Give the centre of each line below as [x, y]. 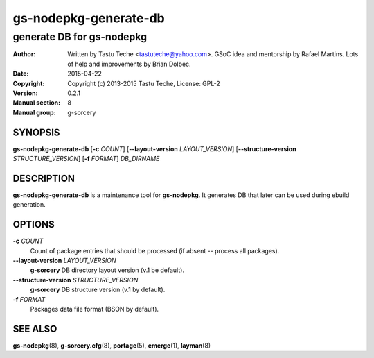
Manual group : [34, 112]
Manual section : [37, 103]
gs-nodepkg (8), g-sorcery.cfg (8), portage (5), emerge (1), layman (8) [112, 345]
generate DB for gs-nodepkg [80, 37]
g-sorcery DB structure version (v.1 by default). [98, 290]
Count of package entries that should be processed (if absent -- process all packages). [155, 250]
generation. [29, 205]
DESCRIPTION [44, 178]
